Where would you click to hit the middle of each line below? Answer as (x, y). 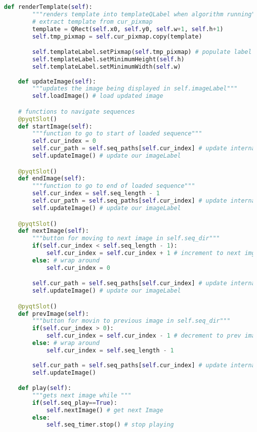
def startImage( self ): (55, 126)
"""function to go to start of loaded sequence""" (117, 134)
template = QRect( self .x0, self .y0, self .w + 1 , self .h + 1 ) (128, 29)
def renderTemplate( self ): (48, 7)
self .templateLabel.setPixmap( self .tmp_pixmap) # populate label (142, 52)
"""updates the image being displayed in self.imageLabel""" (135, 89)
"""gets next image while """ (82, 395)
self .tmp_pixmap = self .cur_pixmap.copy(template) (117, 36)
